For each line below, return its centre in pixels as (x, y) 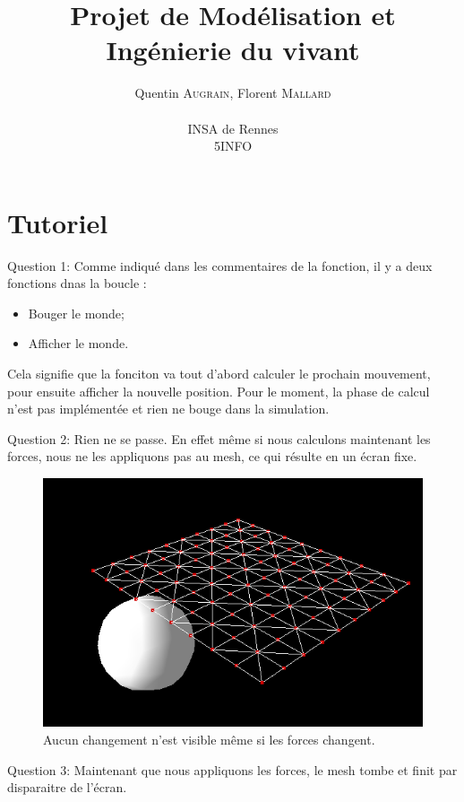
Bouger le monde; (76, 313)
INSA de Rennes (233, 128)
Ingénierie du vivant (233, 50)
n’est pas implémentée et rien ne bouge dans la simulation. (168, 409)
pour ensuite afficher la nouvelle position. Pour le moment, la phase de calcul (219, 391)
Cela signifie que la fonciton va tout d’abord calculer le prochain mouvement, (219, 373)
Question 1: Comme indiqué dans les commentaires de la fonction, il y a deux (220, 265)
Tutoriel (58, 222)
